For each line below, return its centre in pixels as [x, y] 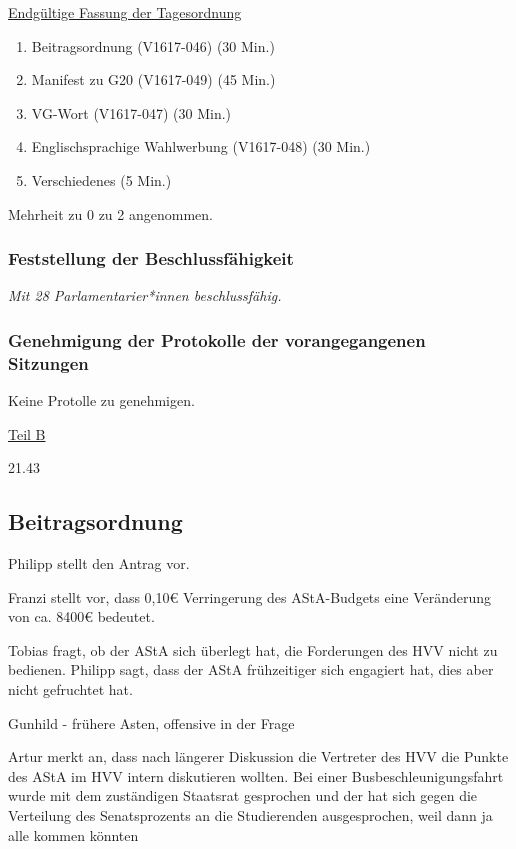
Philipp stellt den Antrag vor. [99, 563]
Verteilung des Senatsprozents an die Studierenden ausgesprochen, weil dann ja [250, 815]
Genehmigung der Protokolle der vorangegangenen [217, 339]
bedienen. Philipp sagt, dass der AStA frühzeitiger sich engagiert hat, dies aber [251, 669]
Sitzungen [48, 362]
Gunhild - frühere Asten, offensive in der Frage [151, 722]
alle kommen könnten [73, 834]
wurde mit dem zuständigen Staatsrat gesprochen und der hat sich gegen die [243, 795]
